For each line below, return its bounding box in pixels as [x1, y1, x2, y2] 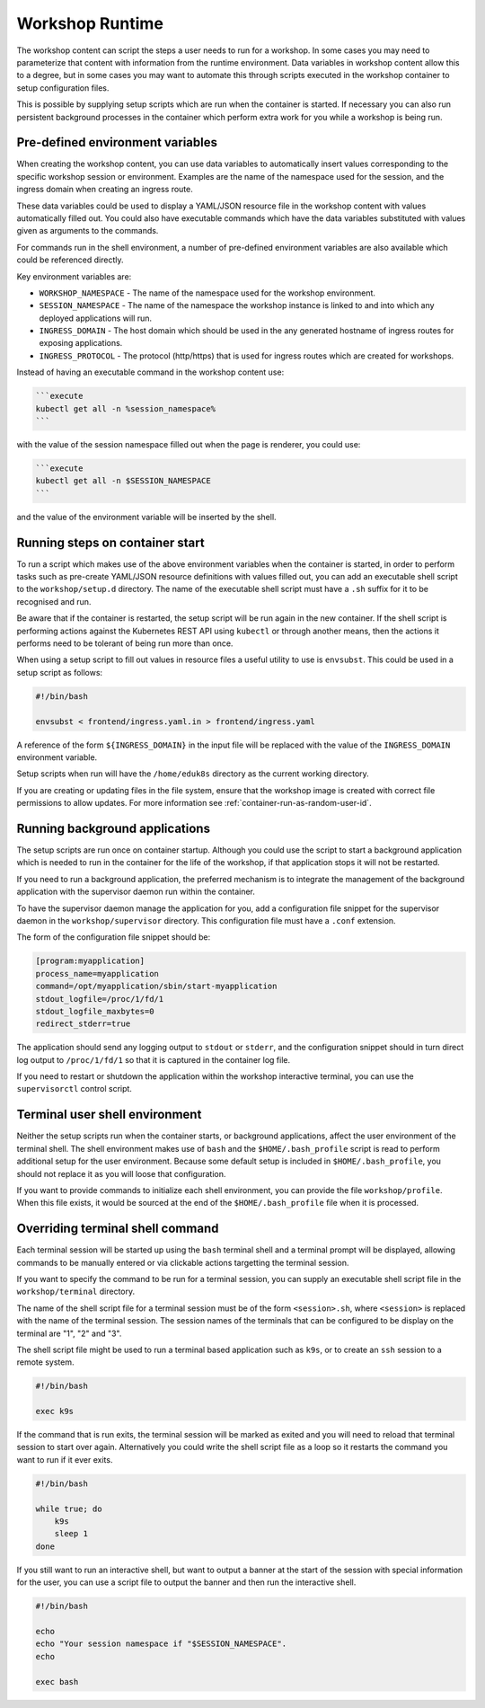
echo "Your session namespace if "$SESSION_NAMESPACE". [35, 1639, 287, 1649]
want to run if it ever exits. [16, 1454, 113, 1465]
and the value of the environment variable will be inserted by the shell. [16, 511, 278, 522]
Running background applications [16, 820, 211, 836]
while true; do [35, 1503, 102, 1514]
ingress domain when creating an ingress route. [16, 184, 193, 195]
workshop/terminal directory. [16, 1286, 136, 1297]
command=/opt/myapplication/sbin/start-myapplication [35, 981, 278, 992]
